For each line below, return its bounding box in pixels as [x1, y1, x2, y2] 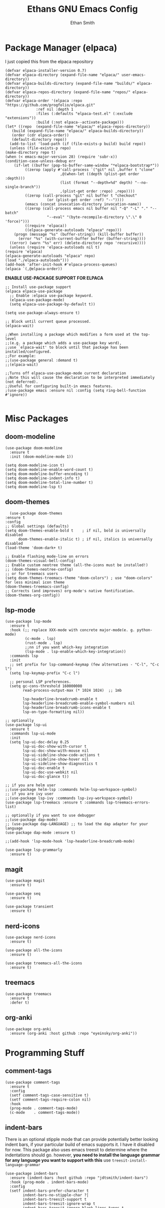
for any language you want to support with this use [5, 1157, 111, 1163]
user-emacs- [121, 72, 146, 77]
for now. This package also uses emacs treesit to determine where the [5, 1147, 147, 1153]
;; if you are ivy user [5, 792, 54, 797]
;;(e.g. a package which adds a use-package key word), [5, 340, 122, 345]
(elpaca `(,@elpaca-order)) [5, 266, 63, 271]
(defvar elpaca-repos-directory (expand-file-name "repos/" [5, 90, 131, 95]
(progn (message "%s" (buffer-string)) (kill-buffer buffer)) [14, 232, 144, 237]
